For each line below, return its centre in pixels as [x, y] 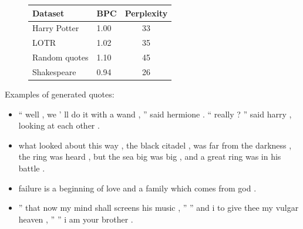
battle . [32, 168]
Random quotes [60, 57]
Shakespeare [54, 71]
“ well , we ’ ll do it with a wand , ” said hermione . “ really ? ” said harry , [155, 114]
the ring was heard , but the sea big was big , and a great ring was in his [150, 156]
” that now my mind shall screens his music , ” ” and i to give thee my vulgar [159, 208]
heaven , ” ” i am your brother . [76, 219]
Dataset [48, 13]
